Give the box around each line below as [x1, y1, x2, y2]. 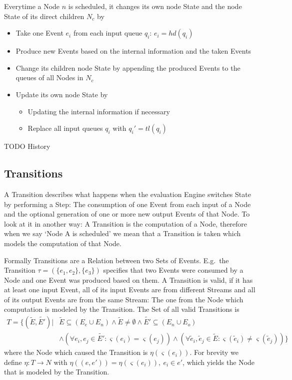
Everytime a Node [4, 1, 60, 11]
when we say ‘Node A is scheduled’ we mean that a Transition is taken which [4, 228, 241, 239]
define [4, 356, 22, 367]
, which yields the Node [182, 356, 255, 367]
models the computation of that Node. [4, 238, 121, 248]
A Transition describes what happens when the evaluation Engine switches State [4, 188, 251, 199]
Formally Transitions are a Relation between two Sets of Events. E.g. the [4, 255, 229, 265]
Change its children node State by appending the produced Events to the [15, 62, 240, 73]
